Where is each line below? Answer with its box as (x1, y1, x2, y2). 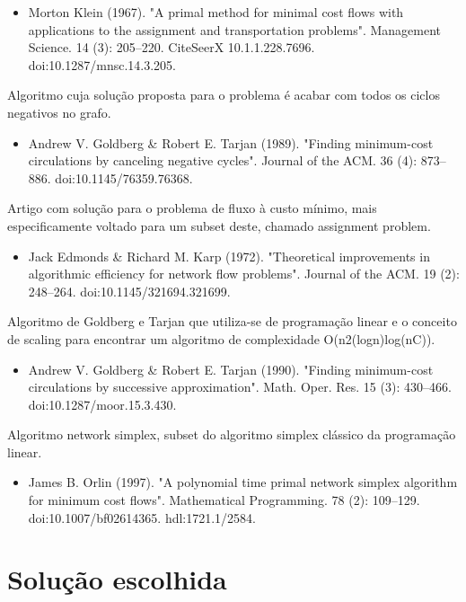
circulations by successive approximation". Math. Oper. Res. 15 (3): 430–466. (28, 377, 452, 396)
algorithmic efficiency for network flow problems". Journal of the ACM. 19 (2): (28, 264, 460, 283)
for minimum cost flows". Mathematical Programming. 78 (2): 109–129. (28, 491, 420, 509)
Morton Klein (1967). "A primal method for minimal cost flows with (28, 3, 404, 21)
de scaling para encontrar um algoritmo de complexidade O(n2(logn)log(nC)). (7, 329, 435, 348)
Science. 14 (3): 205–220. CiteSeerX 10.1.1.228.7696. (28, 38, 315, 57)
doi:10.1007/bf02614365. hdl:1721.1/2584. (28, 508, 257, 527)
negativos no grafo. (7, 102, 111, 121)
